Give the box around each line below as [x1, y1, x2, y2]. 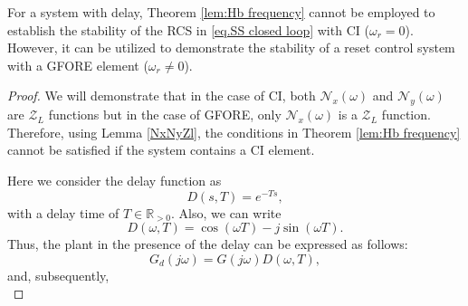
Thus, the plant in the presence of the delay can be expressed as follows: [7, 234, 408, 253]
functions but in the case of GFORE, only [48, 105, 282, 124]
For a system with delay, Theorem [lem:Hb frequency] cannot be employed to [7, 3, 435, 21]
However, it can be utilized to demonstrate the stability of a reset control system [7, 38, 455, 57]
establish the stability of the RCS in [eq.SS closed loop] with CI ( [7, 20, 369, 39]
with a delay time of [7, 203, 119, 222]
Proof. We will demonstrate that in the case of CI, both [7, 86, 316, 105]
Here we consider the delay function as [7, 170, 222, 189]
